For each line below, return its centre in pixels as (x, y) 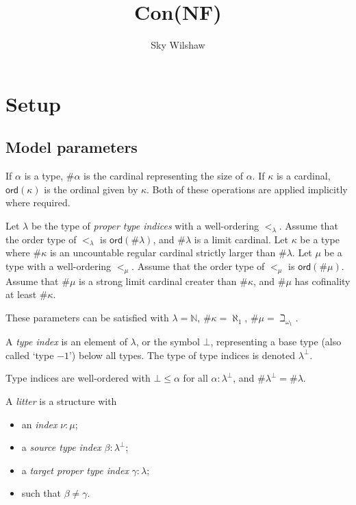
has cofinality (322, 281)
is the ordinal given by (91, 189)
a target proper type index (75, 470)
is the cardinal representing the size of (163, 176)
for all (195, 378)
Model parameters (72, 147)
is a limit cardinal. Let (241, 239)
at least (21, 294)
